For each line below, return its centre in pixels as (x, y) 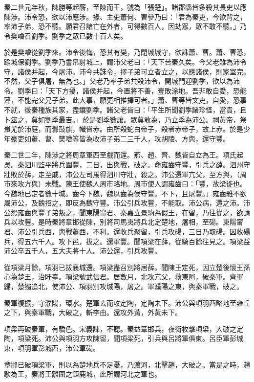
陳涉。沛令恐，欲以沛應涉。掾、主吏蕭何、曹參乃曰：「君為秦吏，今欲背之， (125, 16)
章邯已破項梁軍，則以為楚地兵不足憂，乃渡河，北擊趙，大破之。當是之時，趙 (127, 364)
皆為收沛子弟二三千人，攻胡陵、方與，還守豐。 (154, 138)
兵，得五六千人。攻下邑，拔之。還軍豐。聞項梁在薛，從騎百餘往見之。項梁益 (127, 241)
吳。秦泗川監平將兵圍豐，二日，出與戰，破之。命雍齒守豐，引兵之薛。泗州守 (127, 164)
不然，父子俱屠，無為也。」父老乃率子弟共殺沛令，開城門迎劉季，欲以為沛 (122, 81)
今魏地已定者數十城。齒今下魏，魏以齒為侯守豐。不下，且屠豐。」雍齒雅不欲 (125, 193)
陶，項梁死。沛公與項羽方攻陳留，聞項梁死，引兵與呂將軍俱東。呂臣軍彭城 (124, 338)
